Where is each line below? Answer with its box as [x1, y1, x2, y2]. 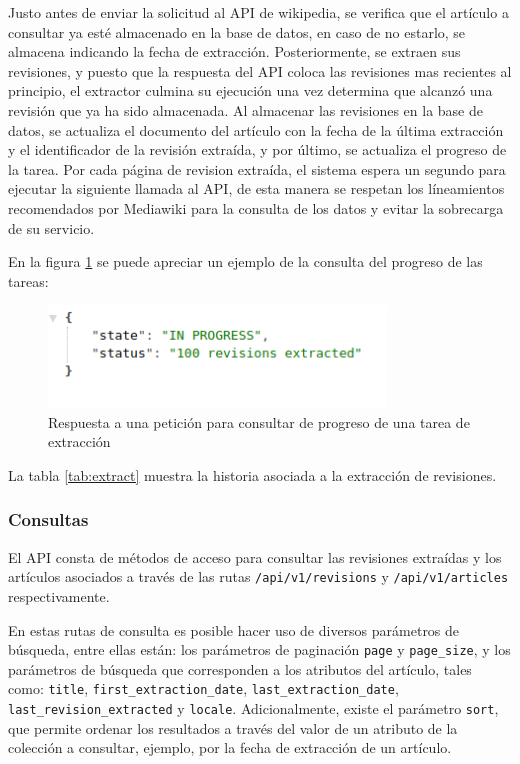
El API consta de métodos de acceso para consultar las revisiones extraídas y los [8, 546, 502, 567]
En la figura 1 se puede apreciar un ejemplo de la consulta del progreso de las [8, 251, 483, 272]
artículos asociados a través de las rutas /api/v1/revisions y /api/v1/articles [8, 566, 509, 587]
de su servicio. [8, 217, 95, 238]
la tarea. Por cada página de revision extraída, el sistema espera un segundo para [8, 158, 506, 179]
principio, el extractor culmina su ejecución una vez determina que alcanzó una [8, 80, 493, 101]
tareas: [8, 270, 49, 291]
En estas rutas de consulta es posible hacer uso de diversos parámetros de [8, 619, 460, 640]
